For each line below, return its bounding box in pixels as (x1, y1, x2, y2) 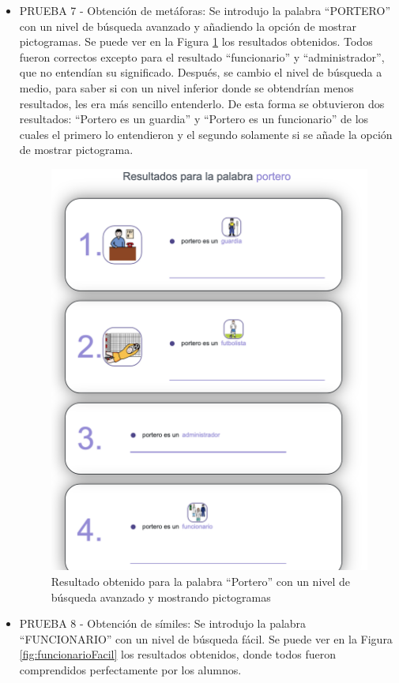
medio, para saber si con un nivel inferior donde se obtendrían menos (19, 79, 354, 96)
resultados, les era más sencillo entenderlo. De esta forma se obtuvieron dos (19, 95, 385, 111)
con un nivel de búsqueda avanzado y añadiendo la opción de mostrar (19, 17, 356, 34)
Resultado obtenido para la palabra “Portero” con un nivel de (51, 572, 351, 589)
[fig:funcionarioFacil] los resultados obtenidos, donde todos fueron (19, 646, 336, 662)
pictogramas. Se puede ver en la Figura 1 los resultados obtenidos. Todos (19, 33, 373, 50)
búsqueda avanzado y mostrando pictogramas (51, 588, 271, 605)
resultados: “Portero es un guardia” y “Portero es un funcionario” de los (19, 111, 369, 127)
